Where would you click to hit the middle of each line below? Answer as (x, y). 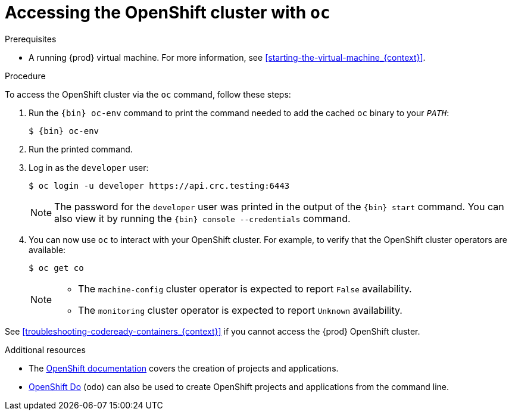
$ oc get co (56, 268)
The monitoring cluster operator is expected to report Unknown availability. (240, 310)
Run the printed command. (81, 149)
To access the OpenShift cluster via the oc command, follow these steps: (148, 94)
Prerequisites (31, 39)
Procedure (25, 76)
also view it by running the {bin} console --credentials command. (202, 218)
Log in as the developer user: (89, 167)
